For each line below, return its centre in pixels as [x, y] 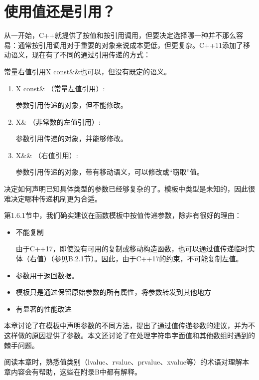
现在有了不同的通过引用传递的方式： [91, 55]
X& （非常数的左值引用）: [58, 121]
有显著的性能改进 [44, 308]
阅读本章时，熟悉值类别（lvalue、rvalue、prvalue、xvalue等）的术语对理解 [123, 362]
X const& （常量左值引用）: [60, 88]
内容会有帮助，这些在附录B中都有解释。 [76, 371]
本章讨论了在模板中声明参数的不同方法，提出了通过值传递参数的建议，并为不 [129, 325]
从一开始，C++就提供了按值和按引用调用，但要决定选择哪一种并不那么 [120, 35]
